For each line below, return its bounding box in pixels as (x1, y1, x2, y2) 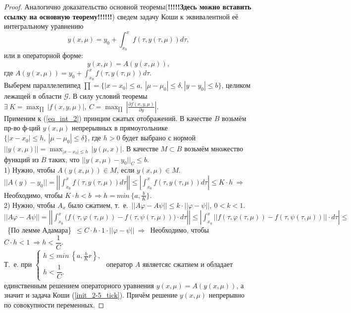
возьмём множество (184, 143, 244, 154)
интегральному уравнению (4, 21, 84, 31)
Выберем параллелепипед (4, 80, 81, 90)
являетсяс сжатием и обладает (142, 258, 233, 269)
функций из (4, 154, 39, 164)
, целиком (221, 80, 251, 90)
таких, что (49, 154, 80, 164)
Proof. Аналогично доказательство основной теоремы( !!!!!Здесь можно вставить (4, 1, 251, 11)
